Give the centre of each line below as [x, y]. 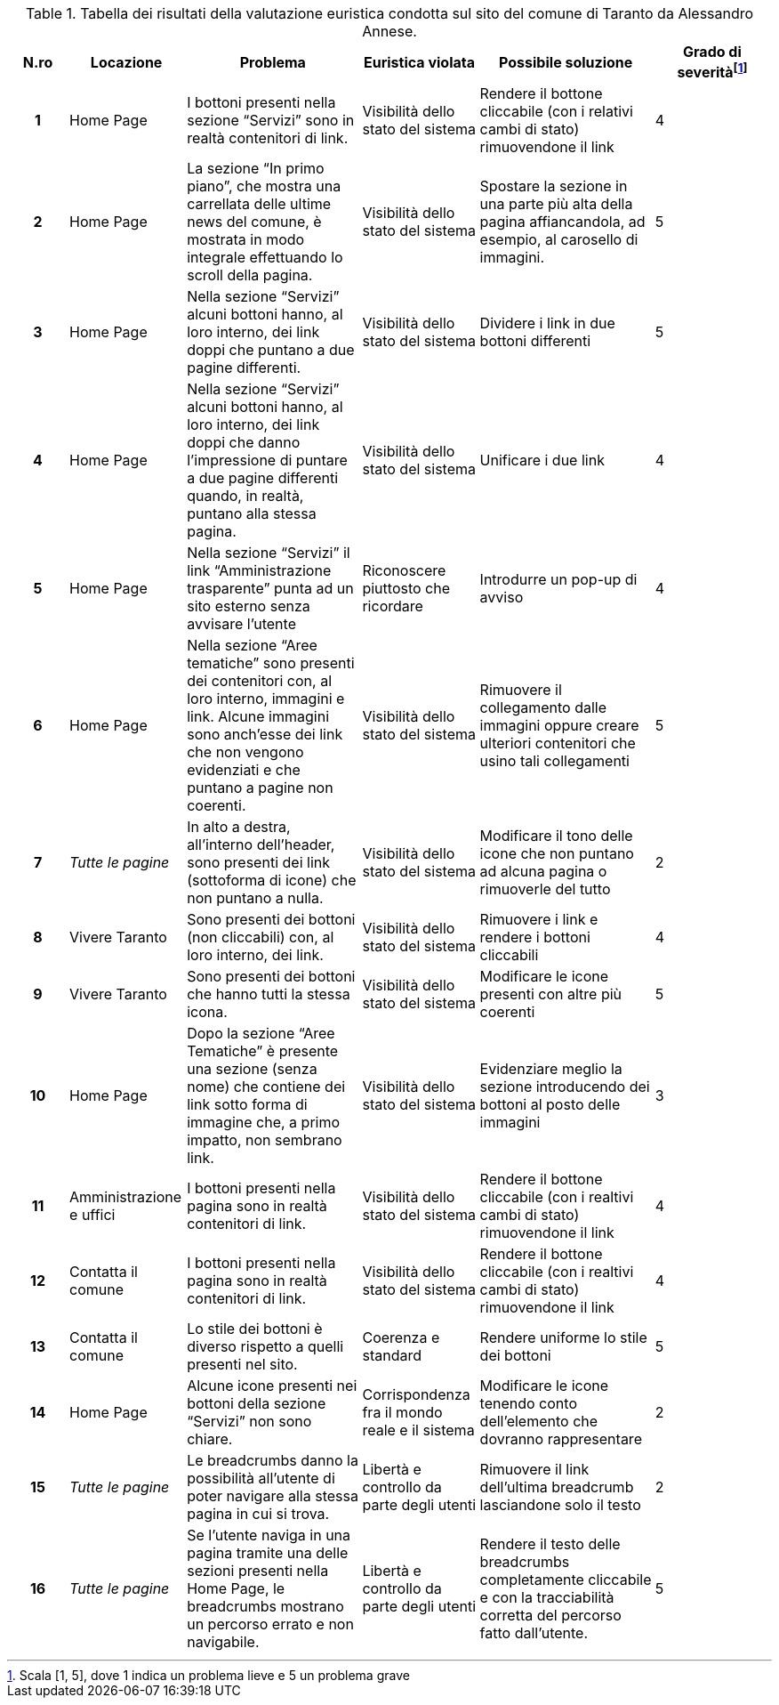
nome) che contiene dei [266, 1087]
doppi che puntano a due [271, 350]
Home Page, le [236, 1589]
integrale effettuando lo [265, 258]
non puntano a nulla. [255, 898]
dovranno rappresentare [561, 1439]
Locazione [126, 62]
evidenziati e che [244, 770]
